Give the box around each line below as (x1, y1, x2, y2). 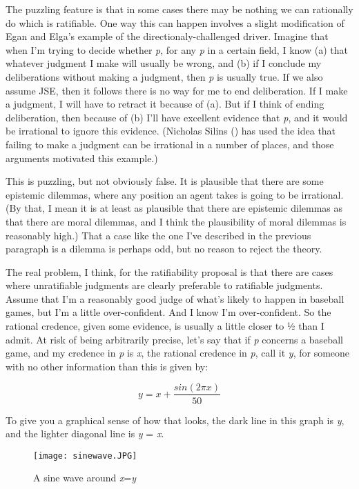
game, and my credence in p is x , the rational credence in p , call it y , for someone (6, 346, 350, 360)
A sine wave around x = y (33, 470, 137, 485)
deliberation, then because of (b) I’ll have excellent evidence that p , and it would (6, 110, 348, 124)
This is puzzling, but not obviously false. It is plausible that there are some (6, 174, 324, 188)
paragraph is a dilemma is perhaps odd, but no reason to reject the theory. (6, 241, 322, 256)
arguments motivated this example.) (6, 150, 158, 165)
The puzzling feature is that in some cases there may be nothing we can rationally (6, 2, 353, 16)
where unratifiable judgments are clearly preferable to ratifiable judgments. (6, 278, 323, 292)
